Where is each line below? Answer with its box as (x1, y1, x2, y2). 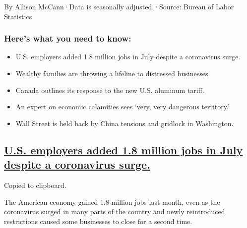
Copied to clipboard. (4, 180, 66, 190)
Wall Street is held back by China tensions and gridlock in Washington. (15, 118, 234, 128)
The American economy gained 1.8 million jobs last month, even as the (4, 196, 220, 207)
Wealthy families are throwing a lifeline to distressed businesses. (15, 68, 210, 78)
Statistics (4, 11, 32, 21)
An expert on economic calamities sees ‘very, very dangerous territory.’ (15, 101, 230, 112)
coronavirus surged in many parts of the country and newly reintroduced (4, 206, 225, 217)
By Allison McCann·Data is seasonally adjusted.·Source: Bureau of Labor (4, 1, 234, 11)
